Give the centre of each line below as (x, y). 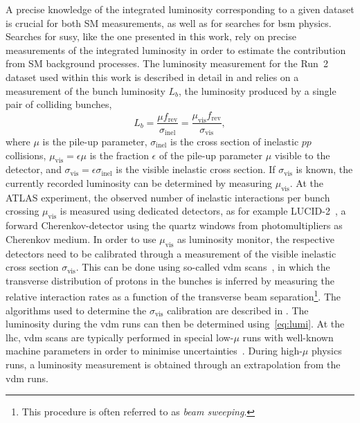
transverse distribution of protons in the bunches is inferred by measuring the (170, 280)
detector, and (34, 169)
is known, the (324, 169)
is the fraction (119, 155)
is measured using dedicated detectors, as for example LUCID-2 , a (203, 211)
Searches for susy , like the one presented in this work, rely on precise (151, 36)
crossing (22, 211)
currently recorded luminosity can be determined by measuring (139, 183)
